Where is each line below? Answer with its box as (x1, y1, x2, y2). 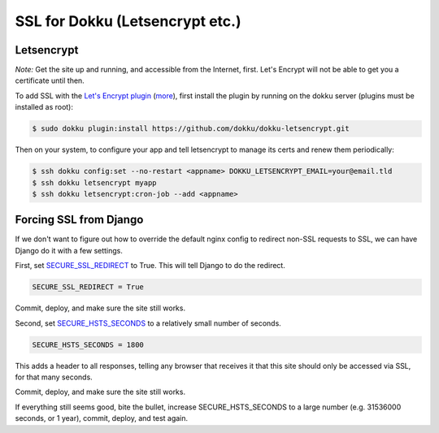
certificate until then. (15, 76, 85, 85)
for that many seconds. (15, 372, 93, 382)
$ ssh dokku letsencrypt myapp (32, 178, 158, 187)
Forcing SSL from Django (15, 213, 144, 227)
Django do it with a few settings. (15, 245, 124, 255)
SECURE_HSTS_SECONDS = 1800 (32, 340, 144, 349)
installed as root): (15, 102, 73, 112)
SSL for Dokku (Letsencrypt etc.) (15, 12, 241, 30)
